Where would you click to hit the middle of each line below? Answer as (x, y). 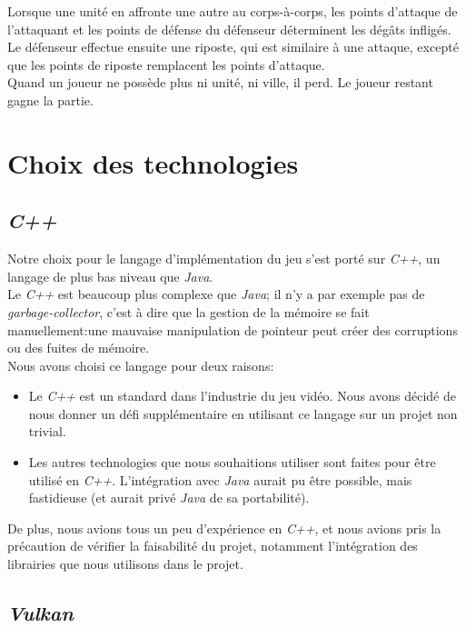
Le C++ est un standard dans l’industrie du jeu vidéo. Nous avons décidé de (242, 396)
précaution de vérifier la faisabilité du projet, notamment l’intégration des (213, 546)
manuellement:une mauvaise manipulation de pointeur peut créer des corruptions (233, 329)
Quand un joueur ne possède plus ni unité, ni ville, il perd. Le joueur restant (220, 82)
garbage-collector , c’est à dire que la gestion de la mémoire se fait (188, 311)
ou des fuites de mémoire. (79, 348)
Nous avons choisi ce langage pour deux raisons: (141, 365)
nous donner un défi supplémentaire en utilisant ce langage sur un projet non (243, 413)
